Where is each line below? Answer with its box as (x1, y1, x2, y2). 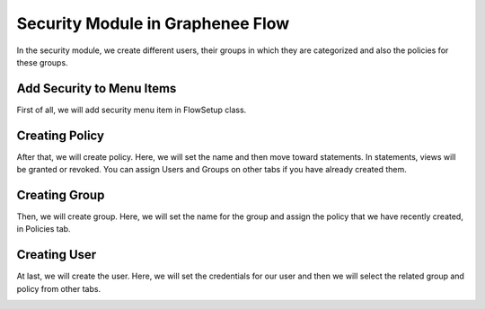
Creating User (16, 247, 97, 262)
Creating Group (16, 187, 105, 202)
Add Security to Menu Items (16, 81, 177, 96)
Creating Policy (16, 128, 105, 143)
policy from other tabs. (16, 283, 101, 294)
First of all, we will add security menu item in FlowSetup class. (16, 104, 247, 115)
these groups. (16, 57, 68, 67)
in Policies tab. (16, 224, 71, 234)
